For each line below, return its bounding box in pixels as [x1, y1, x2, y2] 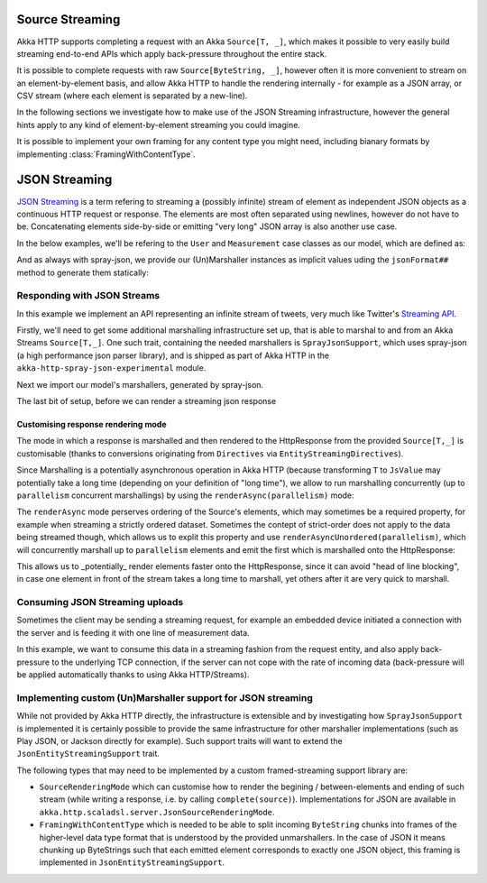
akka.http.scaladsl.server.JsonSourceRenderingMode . [39, 806, 275, 817]
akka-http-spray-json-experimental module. [16, 363, 207, 373]
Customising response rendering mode [16, 419, 167, 429]
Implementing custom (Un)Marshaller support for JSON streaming [16, 691, 313, 704]
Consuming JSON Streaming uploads [16, 596, 184, 609]
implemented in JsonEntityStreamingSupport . [39, 857, 225, 868]
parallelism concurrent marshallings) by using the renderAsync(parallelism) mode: [16, 490, 355, 501]
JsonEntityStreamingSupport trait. [16, 749, 160, 759]
